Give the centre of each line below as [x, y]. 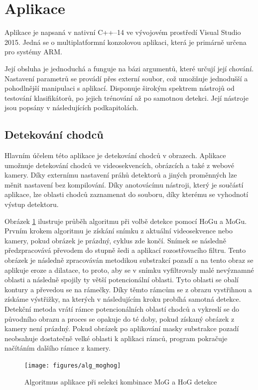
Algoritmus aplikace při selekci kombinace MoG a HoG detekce [121, 381]
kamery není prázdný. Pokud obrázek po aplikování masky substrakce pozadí [122, 328]
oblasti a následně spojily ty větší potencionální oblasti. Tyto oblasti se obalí [122, 280]
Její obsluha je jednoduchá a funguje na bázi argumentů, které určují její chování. [129, 68]
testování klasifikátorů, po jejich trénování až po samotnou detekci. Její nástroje [127, 97]
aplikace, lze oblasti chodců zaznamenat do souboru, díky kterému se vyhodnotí [127, 194]
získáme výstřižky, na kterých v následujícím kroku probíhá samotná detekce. [123, 299]
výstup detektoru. [32, 204]
